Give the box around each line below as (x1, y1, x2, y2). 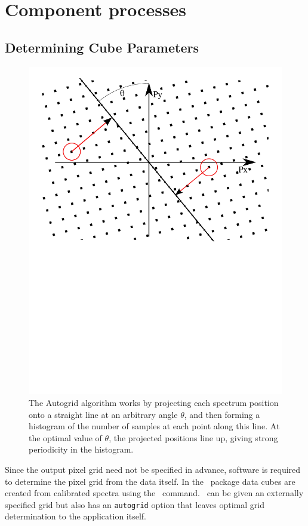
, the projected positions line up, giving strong (109, 431, 278, 444)
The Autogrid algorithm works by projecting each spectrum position (29, 396, 279, 409)
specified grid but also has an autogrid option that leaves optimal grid (5, 498, 264, 510)
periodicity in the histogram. (29, 443, 134, 456)
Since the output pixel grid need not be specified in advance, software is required (5, 463, 301, 476)
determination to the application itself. (5, 510, 146, 522)
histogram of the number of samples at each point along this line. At (29, 420, 280, 432)
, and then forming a (184, 408, 260, 420)
